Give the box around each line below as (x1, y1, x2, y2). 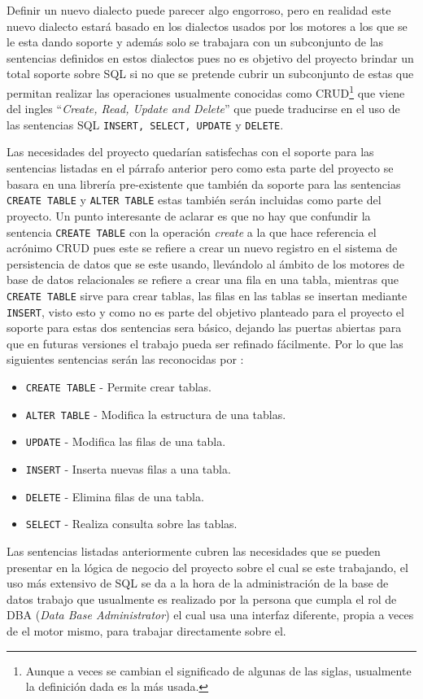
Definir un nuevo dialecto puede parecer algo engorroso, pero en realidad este (7, 2, 391, 18)
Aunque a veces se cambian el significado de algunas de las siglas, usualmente (25, 662, 412, 679)
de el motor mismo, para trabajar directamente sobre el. (7, 622, 286, 639)
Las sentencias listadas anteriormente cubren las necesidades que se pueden (7, 542, 381, 559)
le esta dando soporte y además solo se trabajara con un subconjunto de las (7, 33, 384, 50)
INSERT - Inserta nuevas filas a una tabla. (25, 461, 231, 477)
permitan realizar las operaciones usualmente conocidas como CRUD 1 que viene (7, 81, 405, 101)
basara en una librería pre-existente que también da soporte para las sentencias (7, 175, 401, 192)
